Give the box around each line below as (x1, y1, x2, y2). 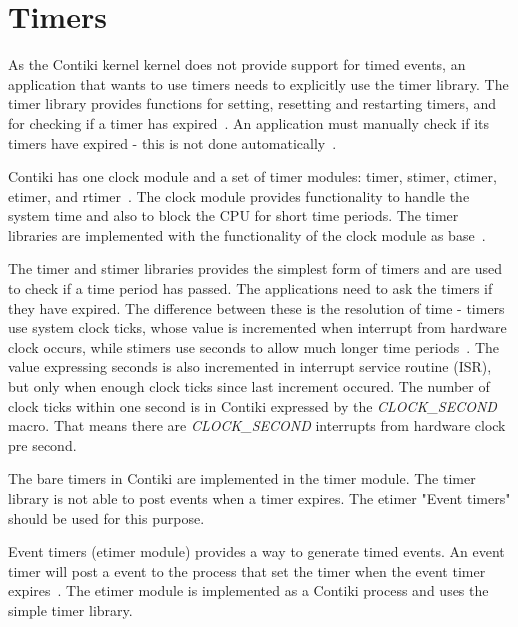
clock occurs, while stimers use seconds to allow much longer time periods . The (8, 336, 500, 357)
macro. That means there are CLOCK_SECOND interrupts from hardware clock (8, 415, 506, 436)
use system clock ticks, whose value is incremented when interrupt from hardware (8, 317, 507, 338)
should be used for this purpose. (8, 507, 205, 528)
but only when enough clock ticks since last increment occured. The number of (8, 376, 490, 397)
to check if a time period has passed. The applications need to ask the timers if (8, 278, 493, 299)
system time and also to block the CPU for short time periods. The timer (8, 205, 459, 226)
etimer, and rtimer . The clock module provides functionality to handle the (8, 185, 470, 206)
